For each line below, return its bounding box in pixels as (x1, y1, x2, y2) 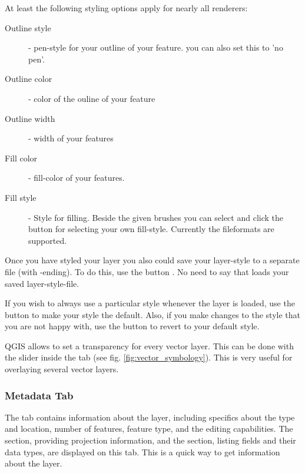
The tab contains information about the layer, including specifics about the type (5, 411, 295, 423)
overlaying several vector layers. (5, 363, 119, 375)
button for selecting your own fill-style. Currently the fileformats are (28, 223, 274, 235)
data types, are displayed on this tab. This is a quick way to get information (5, 445, 280, 458)
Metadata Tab (5, 388, 74, 402)
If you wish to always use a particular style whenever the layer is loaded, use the (5, 297, 295, 309)
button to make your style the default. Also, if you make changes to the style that (5, 308, 300, 320)
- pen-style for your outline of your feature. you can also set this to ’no (28, 41, 283, 54)
